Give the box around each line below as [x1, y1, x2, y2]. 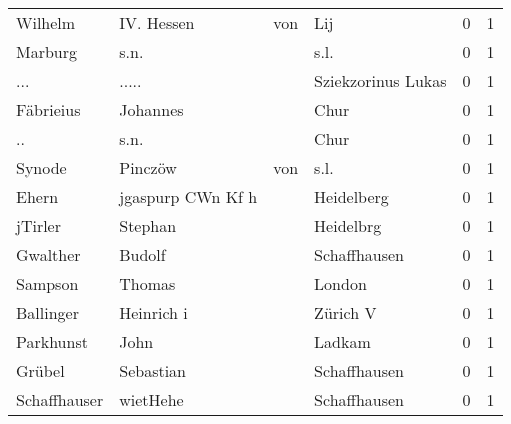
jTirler [16, 214, 61, 237]
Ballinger [16, 301, 79, 324]
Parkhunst [16, 330, 88, 353]
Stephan [119, 214, 177, 237]
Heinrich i [119, 301, 188, 324]
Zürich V [314, 301, 377, 324]
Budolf [119, 243, 166, 266]
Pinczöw [119, 156, 177, 179]
